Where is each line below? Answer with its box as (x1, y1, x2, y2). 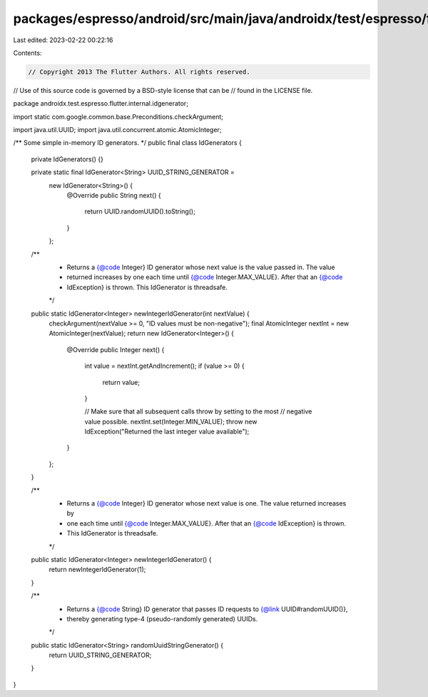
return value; (102, 378, 141, 386)
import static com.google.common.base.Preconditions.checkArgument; (13, 112, 224, 121)
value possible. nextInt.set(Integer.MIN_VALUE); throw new (84, 417, 258, 426)
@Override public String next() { (66, 191, 161, 200)
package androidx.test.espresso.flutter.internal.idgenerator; (13, 99, 189, 108)
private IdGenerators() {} (31, 154, 103, 164)
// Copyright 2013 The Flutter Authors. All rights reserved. (28, 68, 250, 76)
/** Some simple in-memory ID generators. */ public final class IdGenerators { (13, 139, 242, 147)
